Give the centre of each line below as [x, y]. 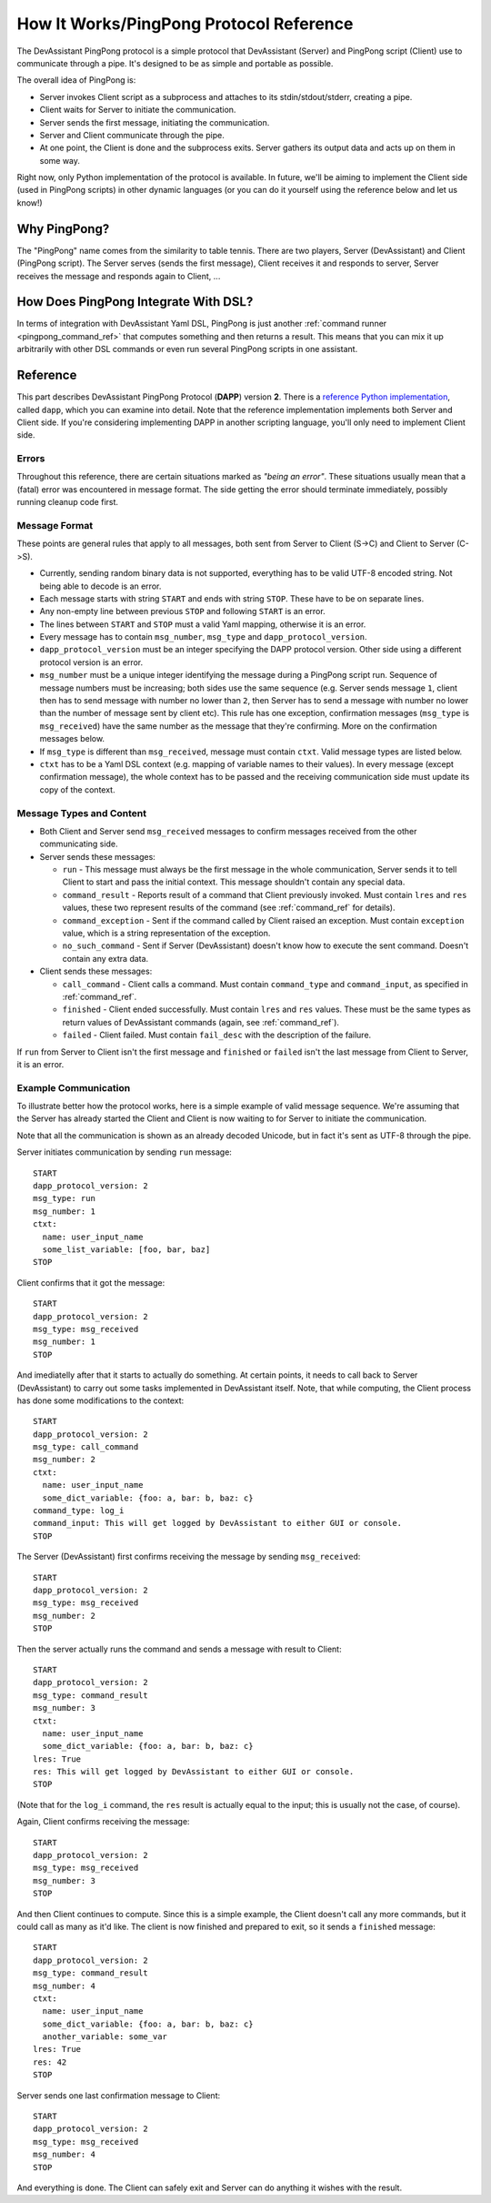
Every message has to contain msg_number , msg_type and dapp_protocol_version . [203, 637]
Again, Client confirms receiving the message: [103, 1822]
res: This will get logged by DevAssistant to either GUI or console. [194, 1772]
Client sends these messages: [96, 971]
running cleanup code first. [67, 502]
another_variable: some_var [105, 2037]
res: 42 [50, 2062]
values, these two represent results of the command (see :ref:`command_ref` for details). [229, 908]
